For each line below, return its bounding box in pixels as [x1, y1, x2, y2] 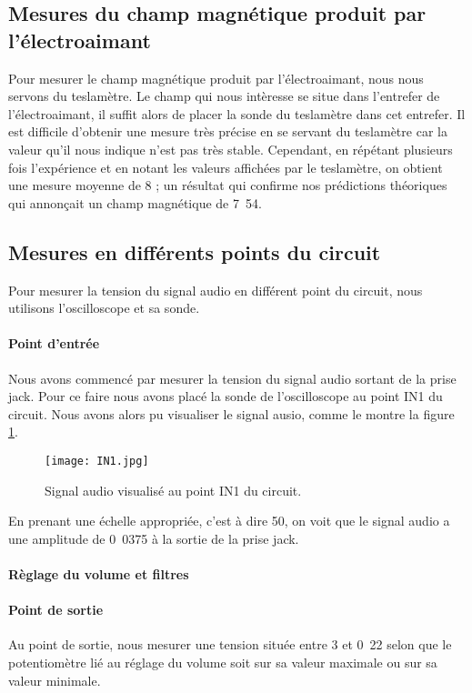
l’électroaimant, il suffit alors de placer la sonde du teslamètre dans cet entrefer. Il [8, 104, 466, 123]
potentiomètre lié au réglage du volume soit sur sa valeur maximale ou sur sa [8, 652, 437, 671]
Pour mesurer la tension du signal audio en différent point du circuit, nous [8, 280, 423, 299]
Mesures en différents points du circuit [8, 237, 381, 266]
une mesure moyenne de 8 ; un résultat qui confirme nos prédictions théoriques [8, 176, 447, 195]
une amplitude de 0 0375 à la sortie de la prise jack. [8, 528, 299, 547]
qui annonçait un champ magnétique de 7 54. [8, 193, 262, 212]
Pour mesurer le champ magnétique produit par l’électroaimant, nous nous [8, 68, 424, 87]
